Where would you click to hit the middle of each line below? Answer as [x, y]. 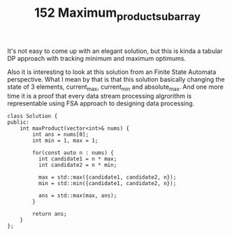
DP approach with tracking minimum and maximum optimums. [97, 58]
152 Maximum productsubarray [117, 14]
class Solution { [32, 116]
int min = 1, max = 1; [65, 140]
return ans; [50, 214]
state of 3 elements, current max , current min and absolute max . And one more [115, 87]
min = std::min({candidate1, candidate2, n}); [107, 183]
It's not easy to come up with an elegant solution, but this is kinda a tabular [115, 51]
